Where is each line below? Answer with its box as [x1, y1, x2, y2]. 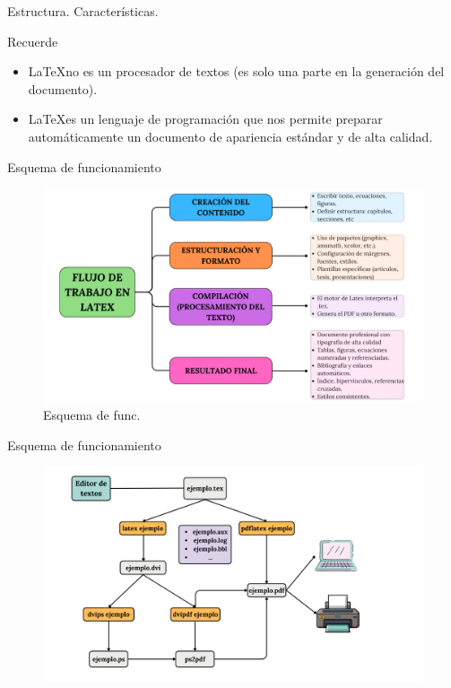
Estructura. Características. [7, 2, 159, 20]
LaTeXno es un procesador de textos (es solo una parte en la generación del [28, 62, 445, 81]
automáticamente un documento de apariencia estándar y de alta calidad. [28, 126, 433, 145]
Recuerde [7, 31, 58, 50]
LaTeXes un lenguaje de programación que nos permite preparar [28, 109, 383, 128]
